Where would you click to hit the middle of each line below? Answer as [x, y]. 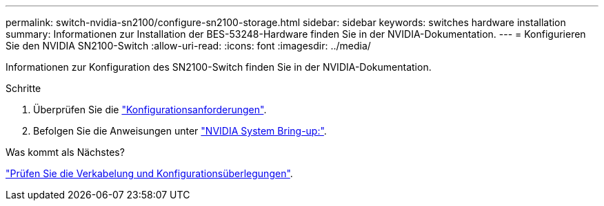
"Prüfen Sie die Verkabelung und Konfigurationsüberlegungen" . [149, 173]
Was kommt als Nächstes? [65, 152]
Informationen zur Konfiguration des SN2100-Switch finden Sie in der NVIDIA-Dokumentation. [219, 67]
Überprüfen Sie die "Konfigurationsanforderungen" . [150, 110]
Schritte [23, 88]
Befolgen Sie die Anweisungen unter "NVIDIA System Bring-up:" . [180, 131]
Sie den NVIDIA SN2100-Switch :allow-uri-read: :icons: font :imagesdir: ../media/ [188, 46]
